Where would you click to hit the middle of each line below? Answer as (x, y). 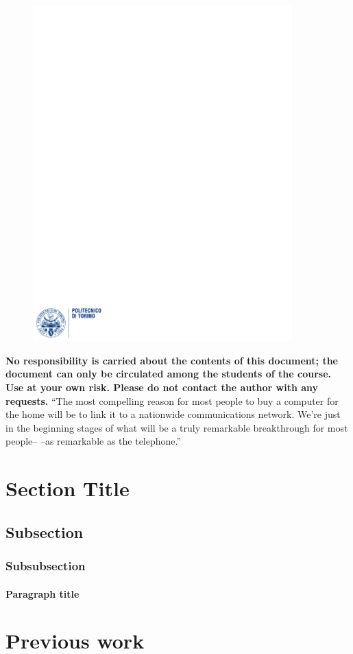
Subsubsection (46, 566)
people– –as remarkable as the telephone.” (94, 441)
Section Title (68, 488)
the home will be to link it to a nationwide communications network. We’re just (173, 414)
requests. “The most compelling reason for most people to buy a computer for (172, 400)
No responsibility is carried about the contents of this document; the (172, 360)
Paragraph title (42, 593)
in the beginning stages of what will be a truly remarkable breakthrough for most (177, 427)
